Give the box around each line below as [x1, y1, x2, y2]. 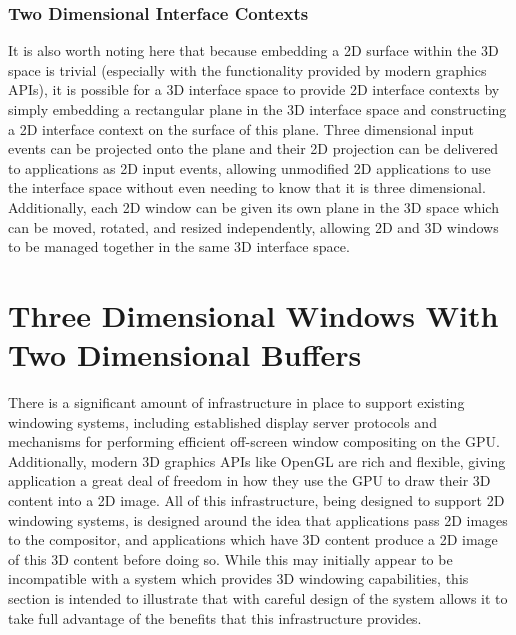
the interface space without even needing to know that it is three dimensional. [8, 177, 486, 198]
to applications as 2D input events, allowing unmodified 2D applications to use [8, 157, 491, 178]
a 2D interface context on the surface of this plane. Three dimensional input [8, 118, 475, 139]
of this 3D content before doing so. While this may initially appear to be [8, 548, 453, 569]
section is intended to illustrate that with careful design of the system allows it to [8, 588, 508, 608]
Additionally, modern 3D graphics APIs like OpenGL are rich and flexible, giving [8, 450, 506, 471]
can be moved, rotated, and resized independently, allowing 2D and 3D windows [8, 216, 499, 237]
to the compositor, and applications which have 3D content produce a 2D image [8, 529, 498, 550]
